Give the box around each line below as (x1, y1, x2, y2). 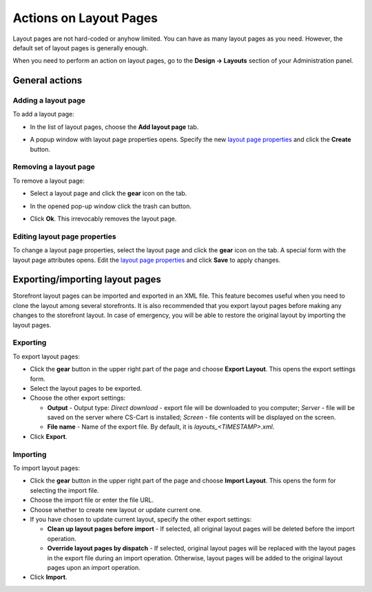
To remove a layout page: (12, 176, 85, 185)
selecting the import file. (30, 486, 99, 494)
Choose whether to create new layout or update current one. (30, 505, 203, 513)
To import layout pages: (12, 464, 81, 472)
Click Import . (30, 573, 68, 582)
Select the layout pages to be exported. (30, 384, 143, 392)
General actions (12, 74, 83, 86)
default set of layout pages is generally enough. (12, 43, 148, 52)
